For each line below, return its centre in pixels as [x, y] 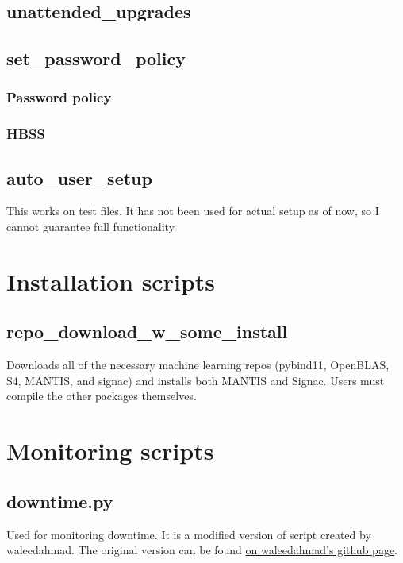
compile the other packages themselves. [102, 396]
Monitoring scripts [110, 451]
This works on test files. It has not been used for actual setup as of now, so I [193, 211]
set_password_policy [96, 58]
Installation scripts [111, 281]
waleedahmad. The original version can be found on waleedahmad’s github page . [202, 550]
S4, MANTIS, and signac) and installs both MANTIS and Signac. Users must [196, 380]
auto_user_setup [79, 177]
